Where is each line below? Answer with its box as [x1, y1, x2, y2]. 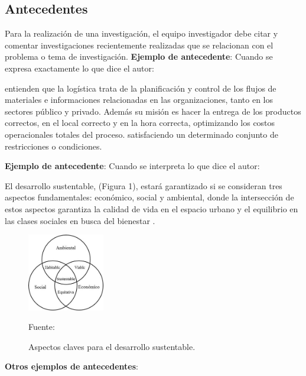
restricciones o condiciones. [5, 140, 102, 152]
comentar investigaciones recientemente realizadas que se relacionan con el [5, 38, 274, 51]
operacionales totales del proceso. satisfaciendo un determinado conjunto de [5, 128, 278, 140]
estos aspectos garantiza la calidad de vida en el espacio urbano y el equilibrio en [5, 202, 298, 215]
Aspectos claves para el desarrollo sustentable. [28, 340, 196, 352]
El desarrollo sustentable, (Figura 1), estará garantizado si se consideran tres [5, 179, 282, 192]
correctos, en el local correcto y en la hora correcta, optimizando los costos [5, 116, 275, 129]
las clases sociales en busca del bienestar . [5, 214, 155, 226]
